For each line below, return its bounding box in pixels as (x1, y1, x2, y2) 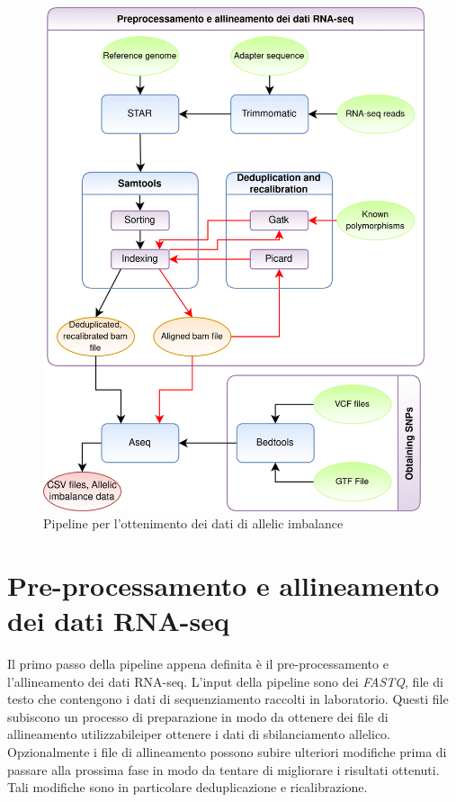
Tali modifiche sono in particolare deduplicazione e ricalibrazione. (7, 778, 368, 797)
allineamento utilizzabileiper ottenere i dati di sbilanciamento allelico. (7, 725, 391, 743)
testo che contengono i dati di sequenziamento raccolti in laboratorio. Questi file (7, 689, 449, 708)
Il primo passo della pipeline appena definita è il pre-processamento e (7, 654, 389, 672)
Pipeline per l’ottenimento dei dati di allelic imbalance (43, 514, 344, 533)
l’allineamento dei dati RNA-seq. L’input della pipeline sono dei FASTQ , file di (7, 671, 443, 690)
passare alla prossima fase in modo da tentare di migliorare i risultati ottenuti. (7, 760, 440, 779)
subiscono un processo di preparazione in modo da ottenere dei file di (7, 707, 389, 725)
